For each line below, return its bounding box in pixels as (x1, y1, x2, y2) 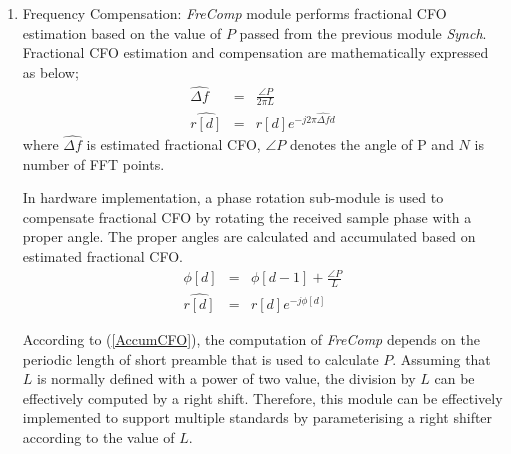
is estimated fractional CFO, (86, 133, 261, 154)
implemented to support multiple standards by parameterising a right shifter (22, 407, 493, 428)
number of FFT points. (22, 153, 165, 174)
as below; (22, 61, 79, 82)
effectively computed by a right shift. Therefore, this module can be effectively (22, 387, 503, 408)
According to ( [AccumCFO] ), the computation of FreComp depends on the (22, 329, 480, 350)
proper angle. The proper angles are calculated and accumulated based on (22, 226, 476, 247)
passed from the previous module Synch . (239, 22, 487, 43)
